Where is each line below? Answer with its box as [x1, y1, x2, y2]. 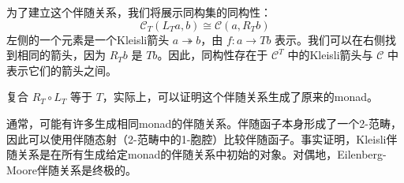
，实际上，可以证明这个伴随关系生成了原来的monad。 [102, 88, 379, 105]
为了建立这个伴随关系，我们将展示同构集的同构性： [6, 4, 271, 20]
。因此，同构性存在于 [157, 47, 268, 63]
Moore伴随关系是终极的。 [6, 161, 137, 177]
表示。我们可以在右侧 [275, 31, 386, 47]
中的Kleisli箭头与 [287, 47, 373, 63]
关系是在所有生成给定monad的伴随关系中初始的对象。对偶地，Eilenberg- [17, 146, 387, 162]
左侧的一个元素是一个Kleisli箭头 [6, 31, 170, 47]
